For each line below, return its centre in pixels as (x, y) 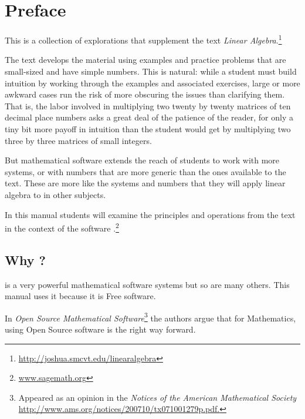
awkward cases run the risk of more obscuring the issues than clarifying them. (145, 94)
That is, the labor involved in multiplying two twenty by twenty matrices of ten (148, 105)
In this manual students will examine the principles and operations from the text (150, 214)
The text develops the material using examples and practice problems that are (145, 60)
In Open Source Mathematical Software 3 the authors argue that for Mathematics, (150, 317)
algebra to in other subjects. (55, 194)
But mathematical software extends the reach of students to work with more (142, 160)
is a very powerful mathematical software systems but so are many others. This (147, 284)
